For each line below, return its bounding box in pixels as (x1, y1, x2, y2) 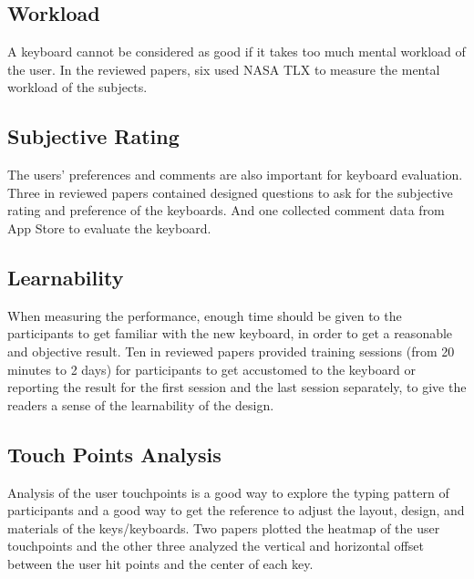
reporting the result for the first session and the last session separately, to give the (7, 377, 467, 397)
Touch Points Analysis (7, 439, 222, 468)
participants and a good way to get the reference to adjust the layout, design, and (7, 501, 465, 520)
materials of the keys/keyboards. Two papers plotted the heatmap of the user (7, 518, 440, 537)
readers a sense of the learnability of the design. (7, 395, 274, 414)
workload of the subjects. (7, 78, 148, 97)
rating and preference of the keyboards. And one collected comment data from (7, 201, 445, 220)
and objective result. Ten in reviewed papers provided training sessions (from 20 (7, 341, 455, 360)
